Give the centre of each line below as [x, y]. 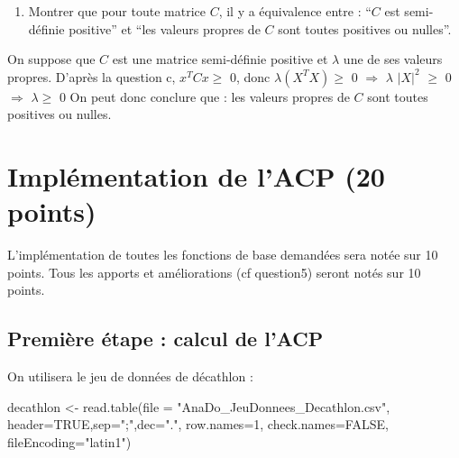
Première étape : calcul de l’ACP [165, 339]
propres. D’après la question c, [92, 76]
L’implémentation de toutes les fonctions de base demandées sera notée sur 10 [223, 255]
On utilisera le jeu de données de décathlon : [130, 376]
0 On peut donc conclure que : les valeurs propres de [204, 96]
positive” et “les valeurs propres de [165, 28]
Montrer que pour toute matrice [117, 11]
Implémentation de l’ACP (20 [196, 176]
